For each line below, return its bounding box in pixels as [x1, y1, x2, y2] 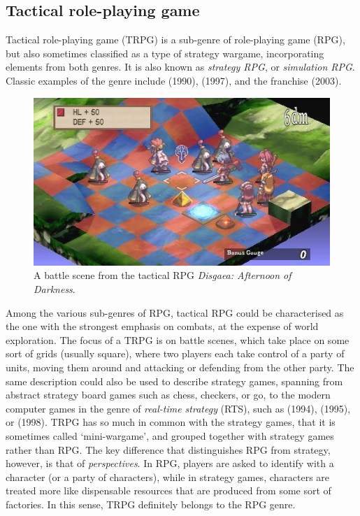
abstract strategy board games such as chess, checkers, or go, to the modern [6, 387, 331, 402]
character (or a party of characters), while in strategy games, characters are [6, 469, 330, 484]
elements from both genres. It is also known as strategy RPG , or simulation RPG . [6, 59, 355, 74]
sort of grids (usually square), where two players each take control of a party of [6, 346, 345, 361]
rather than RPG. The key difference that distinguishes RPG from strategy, [6, 442, 331, 457]
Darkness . [34, 282, 75, 296]
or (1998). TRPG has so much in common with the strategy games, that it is [6, 415, 336, 429]
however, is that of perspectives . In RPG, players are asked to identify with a [6, 456, 334, 471]
